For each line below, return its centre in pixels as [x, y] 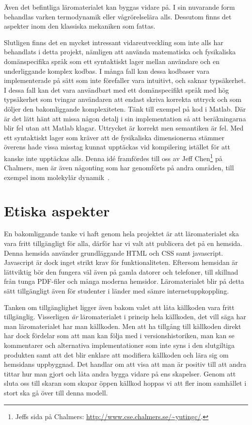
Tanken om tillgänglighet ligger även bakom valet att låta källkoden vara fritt [119, 307]
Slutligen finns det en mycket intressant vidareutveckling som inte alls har [114, 42]
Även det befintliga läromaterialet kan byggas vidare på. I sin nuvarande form [119, 7]
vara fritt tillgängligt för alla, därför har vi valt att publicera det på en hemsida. [123, 243]
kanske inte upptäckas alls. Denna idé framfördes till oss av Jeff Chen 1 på [113, 157]
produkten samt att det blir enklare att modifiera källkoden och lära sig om [116, 354]
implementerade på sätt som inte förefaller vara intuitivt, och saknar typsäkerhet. [125, 80]
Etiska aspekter [57, 210]
